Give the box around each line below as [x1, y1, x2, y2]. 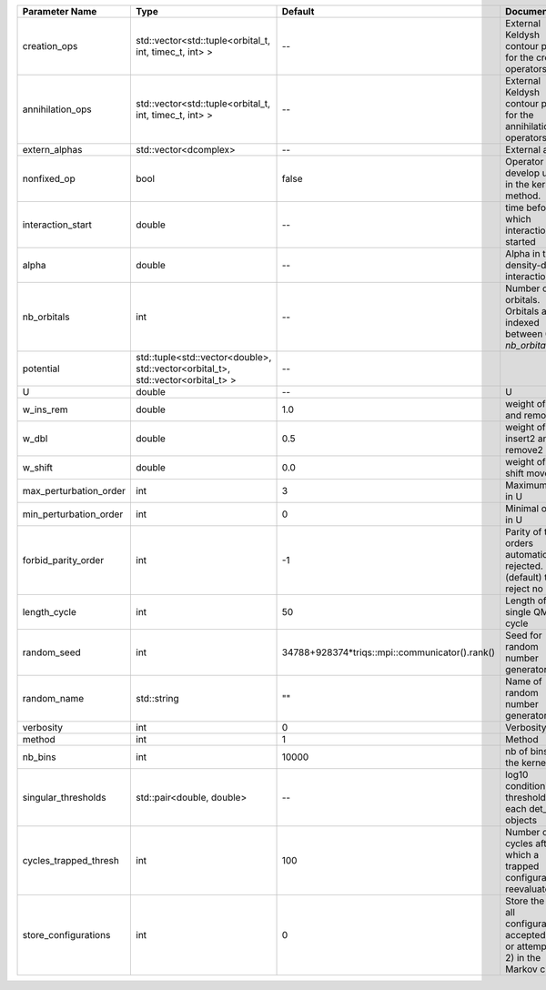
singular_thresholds [22, 792, 106, 803]
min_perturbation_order [22, 508, 124, 520]
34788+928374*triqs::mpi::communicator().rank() [281, 646, 496, 659]
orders [505, 537, 534, 550]
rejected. [505, 560, 543, 572]
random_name [22, 692, 85, 704]
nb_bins [22, 751, 56, 763]
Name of [505, 675, 543, 687]
